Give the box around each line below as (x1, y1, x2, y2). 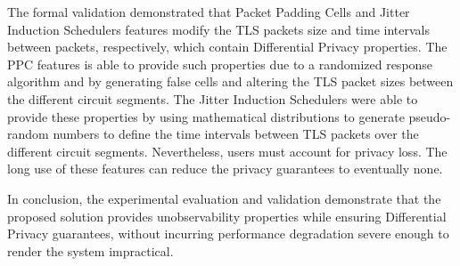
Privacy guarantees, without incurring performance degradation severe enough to (7, 224, 449, 243)
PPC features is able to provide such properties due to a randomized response (7, 54, 433, 73)
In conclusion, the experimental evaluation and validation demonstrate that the (7, 189, 441, 207)
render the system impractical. (7, 241, 174, 260)
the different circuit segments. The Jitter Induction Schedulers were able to (7, 89, 418, 108)
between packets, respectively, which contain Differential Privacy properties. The (7, 37, 448, 56)
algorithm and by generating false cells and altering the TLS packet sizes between (7, 72, 454, 91)
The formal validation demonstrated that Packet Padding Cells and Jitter (7, 3, 410, 20)
